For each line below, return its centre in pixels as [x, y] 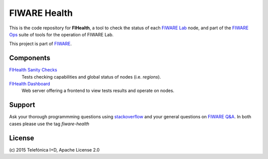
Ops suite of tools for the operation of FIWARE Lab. [61, 34]
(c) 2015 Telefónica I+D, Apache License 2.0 [54, 150]
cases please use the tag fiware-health [49, 124]
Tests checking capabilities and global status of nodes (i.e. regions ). [91, 77]
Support [22, 105]
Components [30, 58]
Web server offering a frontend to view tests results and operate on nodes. [98, 91]
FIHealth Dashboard [30, 84]
